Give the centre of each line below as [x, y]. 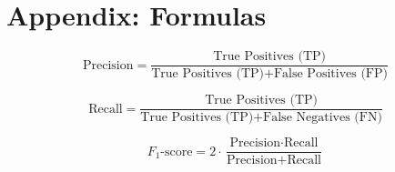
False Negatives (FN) [323, 118]
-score [177, 152]
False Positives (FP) [330, 74]
